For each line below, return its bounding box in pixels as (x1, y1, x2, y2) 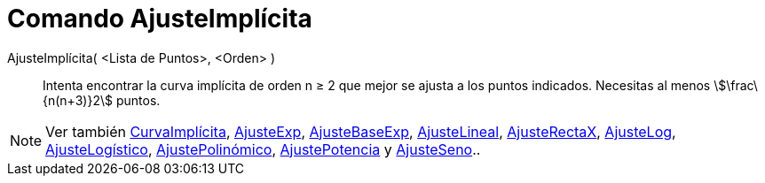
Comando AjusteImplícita (7, 4, 312, 34)
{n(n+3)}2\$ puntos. (43, 92, 161, 108)
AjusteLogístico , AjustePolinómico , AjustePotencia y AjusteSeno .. (45, 140, 481, 158)
